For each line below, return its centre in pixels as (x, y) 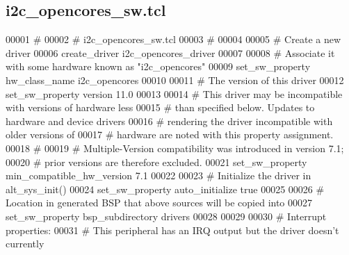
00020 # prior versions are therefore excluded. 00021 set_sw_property (156, 162)
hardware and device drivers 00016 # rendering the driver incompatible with (169, 121)
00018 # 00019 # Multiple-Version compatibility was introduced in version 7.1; (175, 148)
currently (25, 244)
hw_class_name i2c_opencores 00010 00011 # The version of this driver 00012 (175, 80)
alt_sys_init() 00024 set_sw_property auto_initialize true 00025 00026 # (165, 189)
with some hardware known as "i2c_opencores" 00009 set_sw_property (158, 66)
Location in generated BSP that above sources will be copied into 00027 (159, 203)
